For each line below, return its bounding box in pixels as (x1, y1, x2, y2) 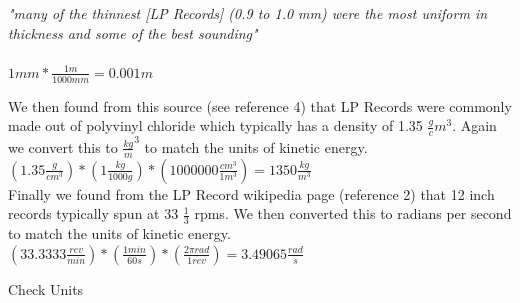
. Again (452, 115, 497, 136)
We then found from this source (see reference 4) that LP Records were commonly (8, 95, 512, 116)
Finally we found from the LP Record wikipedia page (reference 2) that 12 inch (8, 183, 495, 204)
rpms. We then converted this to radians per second (194, 203, 512, 224)
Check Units (8, 278, 84, 299)
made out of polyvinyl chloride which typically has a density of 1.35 (8, 115, 423, 136)
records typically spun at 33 (8, 203, 179, 224)
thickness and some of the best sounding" (8, 22, 258, 43)
